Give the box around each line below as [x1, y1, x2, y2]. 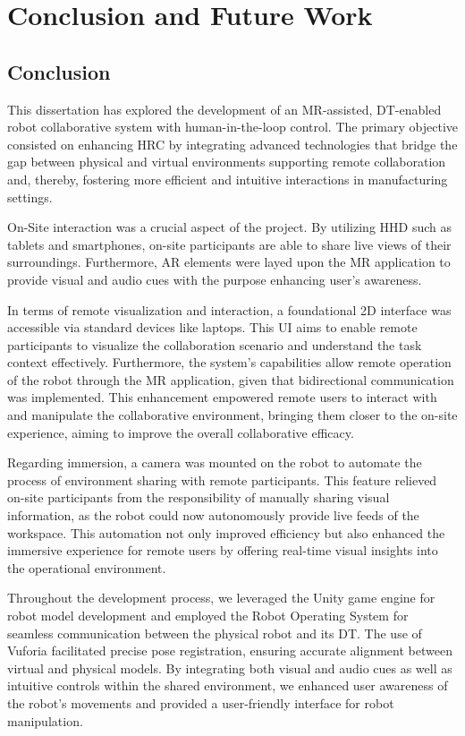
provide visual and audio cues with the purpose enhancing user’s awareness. [7, 270, 422, 288]
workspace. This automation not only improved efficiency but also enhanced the [7, 523, 445, 542]
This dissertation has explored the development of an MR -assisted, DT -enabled [7, 99, 442, 118]
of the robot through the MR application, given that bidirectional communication [7, 370, 454, 389]
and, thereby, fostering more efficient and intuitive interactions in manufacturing [7, 169, 448, 188]
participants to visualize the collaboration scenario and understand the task [7, 335, 422, 354]
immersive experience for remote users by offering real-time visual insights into [7, 541, 438, 560]
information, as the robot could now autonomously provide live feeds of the [7, 506, 419, 525]
